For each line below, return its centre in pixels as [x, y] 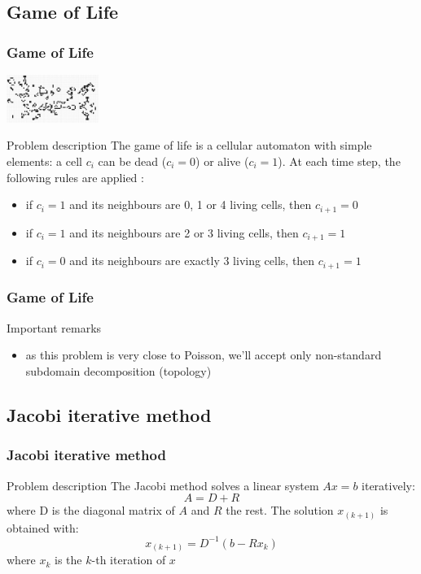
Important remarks [54, 327]
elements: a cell [44, 161]
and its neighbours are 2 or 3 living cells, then [184, 232]
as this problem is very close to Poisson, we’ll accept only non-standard [204, 355]
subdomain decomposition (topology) [118, 370]
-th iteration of [129, 560]
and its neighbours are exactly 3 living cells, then [192, 261]
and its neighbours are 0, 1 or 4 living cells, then [191, 204]
